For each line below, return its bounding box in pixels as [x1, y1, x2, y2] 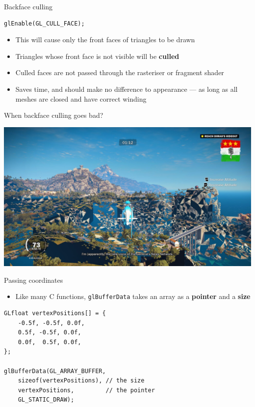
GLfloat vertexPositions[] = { [4, 310, 106, 317]
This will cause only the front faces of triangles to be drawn [15, 34, 195, 45]
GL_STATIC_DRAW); [18, 396, 75, 404]
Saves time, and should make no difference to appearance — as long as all [15, 83, 238, 94]
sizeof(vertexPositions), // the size [18, 377, 145, 384]
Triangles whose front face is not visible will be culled [15, 51, 179, 61]
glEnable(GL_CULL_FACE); [4, 20, 85, 27]
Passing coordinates [4, 274, 63, 285]
